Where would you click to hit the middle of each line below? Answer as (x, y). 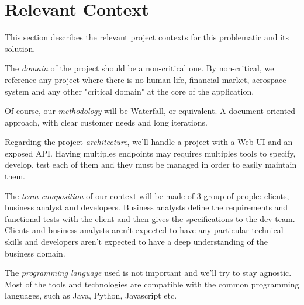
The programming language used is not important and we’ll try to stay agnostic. (148, 273)
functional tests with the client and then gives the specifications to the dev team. (150, 218)
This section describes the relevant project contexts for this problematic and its (147, 37)
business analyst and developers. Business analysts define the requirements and (146, 207)
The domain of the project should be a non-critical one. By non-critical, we (139, 68)
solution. (20, 48)
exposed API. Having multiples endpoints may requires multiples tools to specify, (150, 153)
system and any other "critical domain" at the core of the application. (129, 91)
